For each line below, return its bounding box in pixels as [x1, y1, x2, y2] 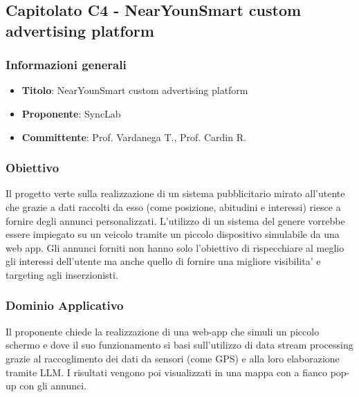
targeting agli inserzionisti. [6, 267, 118, 281]
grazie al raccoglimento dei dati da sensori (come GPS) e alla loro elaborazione [6, 351, 340, 365]
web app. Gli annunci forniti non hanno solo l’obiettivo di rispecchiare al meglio [6, 240, 344, 255]
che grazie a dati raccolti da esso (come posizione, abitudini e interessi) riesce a [6, 199, 341, 214]
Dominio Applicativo [6, 297, 124, 314]
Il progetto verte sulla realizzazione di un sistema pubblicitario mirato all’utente [6, 186, 345, 201]
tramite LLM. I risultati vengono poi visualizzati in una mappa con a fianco [6, 364, 327, 379]
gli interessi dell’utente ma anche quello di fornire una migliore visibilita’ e [6, 254, 321, 268]
